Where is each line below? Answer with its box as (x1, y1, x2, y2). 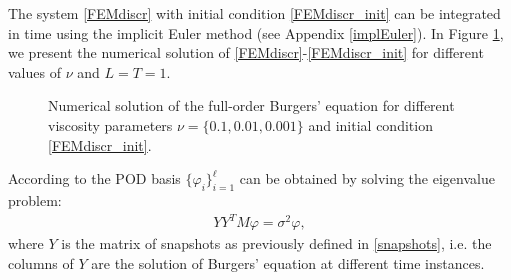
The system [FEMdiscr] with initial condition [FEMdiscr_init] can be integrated (8, 3, 501, 23)
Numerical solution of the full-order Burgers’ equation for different (48, 95, 455, 116)
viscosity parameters (48, 114, 173, 135)
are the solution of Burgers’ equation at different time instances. (91, 252, 485, 273)
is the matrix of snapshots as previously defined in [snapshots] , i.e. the (61, 233, 492, 254)
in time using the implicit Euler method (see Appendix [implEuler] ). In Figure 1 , (8, 22, 504, 43)
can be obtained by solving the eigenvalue (239, 168, 495, 189)
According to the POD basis (8, 168, 181, 189)
